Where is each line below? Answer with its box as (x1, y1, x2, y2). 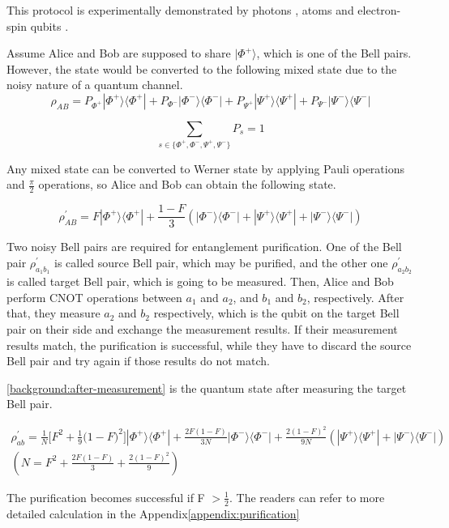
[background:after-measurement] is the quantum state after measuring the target (6, 379, 407, 396)
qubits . (30, 17, 69, 34)
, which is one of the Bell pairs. (256, 45, 412, 62)
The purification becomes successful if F (6, 488, 205, 505)
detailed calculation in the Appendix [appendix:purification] (6, 505, 300, 522)
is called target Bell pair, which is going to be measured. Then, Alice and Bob (6, 273, 394, 290)
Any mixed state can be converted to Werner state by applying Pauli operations (6, 160, 404, 177)
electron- (357, 2, 401, 18)
